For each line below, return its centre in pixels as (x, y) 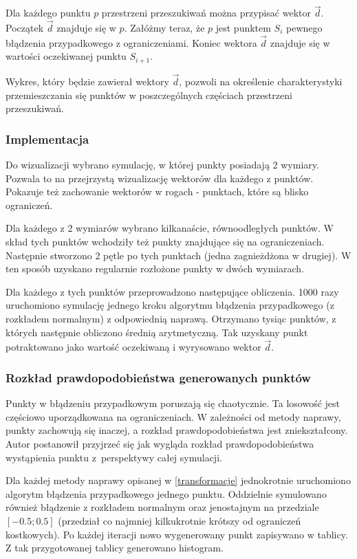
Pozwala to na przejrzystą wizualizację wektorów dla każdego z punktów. (160, 178)
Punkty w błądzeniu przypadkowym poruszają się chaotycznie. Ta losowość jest (173, 403)
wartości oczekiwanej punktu (66, 56)
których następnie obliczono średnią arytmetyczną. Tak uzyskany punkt (157, 332)
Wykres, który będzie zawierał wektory (87, 81)
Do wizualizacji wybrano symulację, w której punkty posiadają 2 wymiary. (162, 165)
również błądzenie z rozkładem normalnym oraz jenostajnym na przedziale (162, 507)
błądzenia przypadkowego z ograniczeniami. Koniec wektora (131, 42)
